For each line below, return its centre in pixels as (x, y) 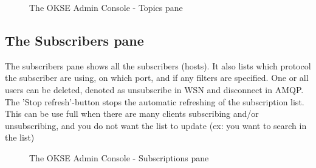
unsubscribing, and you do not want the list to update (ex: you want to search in (156, 125)
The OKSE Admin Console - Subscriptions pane (119, 157)
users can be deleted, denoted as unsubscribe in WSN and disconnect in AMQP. (154, 89)
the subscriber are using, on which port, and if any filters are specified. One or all (157, 78)
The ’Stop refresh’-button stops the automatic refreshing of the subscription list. (155, 101)
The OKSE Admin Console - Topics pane (106, 7)
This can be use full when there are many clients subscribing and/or (132, 114)
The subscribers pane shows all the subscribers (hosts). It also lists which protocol (158, 65)
